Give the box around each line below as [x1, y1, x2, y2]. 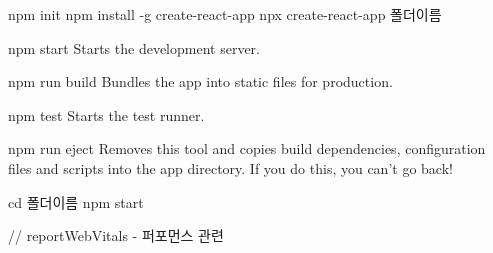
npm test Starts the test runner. [8, 104, 205, 125]
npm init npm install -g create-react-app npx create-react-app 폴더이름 [8, 4, 442, 24]
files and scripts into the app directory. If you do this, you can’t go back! [8, 157, 453, 178]
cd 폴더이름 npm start [8, 191, 144, 212]
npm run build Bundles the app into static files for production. [8, 71, 393, 92]
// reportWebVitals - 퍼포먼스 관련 [8, 225, 224, 246]
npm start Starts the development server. [8, 37, 260, 58]
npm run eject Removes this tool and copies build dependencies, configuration [8, 138, 486, 159]
